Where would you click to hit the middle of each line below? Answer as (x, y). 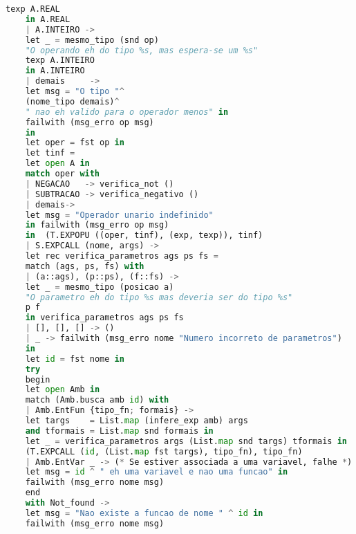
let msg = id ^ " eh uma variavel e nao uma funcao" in (157, 472)
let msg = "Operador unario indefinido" (119, 215)
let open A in (57, 164)
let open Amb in (63, 390)
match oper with (63, 174)
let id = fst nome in (75, 359)
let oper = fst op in (75, 143)
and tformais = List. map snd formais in (119, 431)
